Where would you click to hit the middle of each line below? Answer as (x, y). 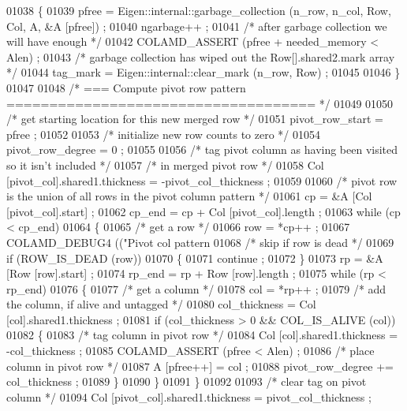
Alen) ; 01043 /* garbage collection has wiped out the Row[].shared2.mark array (201, 56)
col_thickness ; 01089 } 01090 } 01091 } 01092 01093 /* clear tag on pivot (187, 381)
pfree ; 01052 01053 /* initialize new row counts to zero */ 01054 (163, 134)
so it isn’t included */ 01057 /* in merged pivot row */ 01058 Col (165, 164)
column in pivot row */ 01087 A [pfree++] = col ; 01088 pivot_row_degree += (200, 366)
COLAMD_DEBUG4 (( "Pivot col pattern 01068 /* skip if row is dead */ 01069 (200, 242)
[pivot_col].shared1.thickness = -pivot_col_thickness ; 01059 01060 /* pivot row (202, 180)
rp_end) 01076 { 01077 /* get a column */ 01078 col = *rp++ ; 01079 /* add (196, 288)
